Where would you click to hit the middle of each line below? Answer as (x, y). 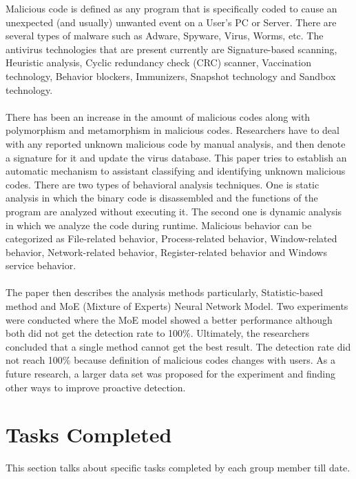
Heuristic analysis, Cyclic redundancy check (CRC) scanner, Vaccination (158, 62)
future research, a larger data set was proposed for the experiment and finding (170, 374)
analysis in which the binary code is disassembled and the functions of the (162, 198)
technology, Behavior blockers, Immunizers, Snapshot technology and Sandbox (171, 76)
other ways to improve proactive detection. (96, 387)
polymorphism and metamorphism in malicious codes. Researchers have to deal (172, 130)
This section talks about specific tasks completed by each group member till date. (178, 468)
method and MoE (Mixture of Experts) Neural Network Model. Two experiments (177, 306)
